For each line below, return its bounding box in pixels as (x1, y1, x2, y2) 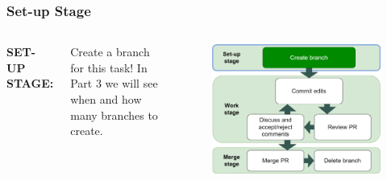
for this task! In (70, 59, 148, 76)
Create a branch (70, 43, 150, 60)
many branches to (70, 106, 158, 123)
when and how (70, 91, 142, 107)
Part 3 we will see (70, 75, 158, 92)
